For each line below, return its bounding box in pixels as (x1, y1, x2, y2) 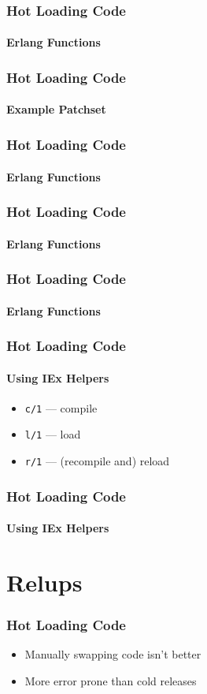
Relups (6, 565, 83, 598)
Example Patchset (6, 101, 106, 118)
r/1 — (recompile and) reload (24, 453, 170, 469)
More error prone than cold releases (24, 672, 197, 688)
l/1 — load (24, 426, 81, 442)
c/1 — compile (24, 399, 98, 416)
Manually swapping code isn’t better (24, 646, 201, 662)
